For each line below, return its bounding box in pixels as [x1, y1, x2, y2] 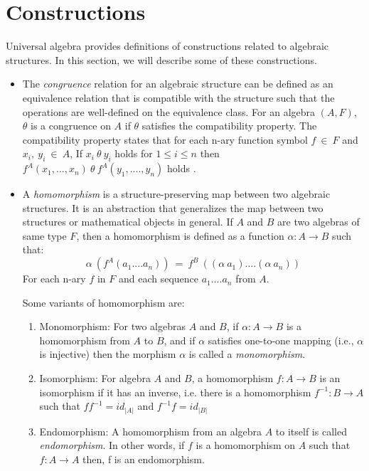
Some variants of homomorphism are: [22, 295, 185, 309]
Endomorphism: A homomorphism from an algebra [39, 423, 262, 438]
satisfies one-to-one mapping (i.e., [208, 332, 354, 347]
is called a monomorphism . [188, 346, 306, 361]
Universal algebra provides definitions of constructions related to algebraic [6, 38, 329, 53]
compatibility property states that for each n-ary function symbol [22, 132, 308, 147]
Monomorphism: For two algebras [39, 319, 186, 334]
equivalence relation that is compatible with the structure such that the [22, 90, 335, 105]
